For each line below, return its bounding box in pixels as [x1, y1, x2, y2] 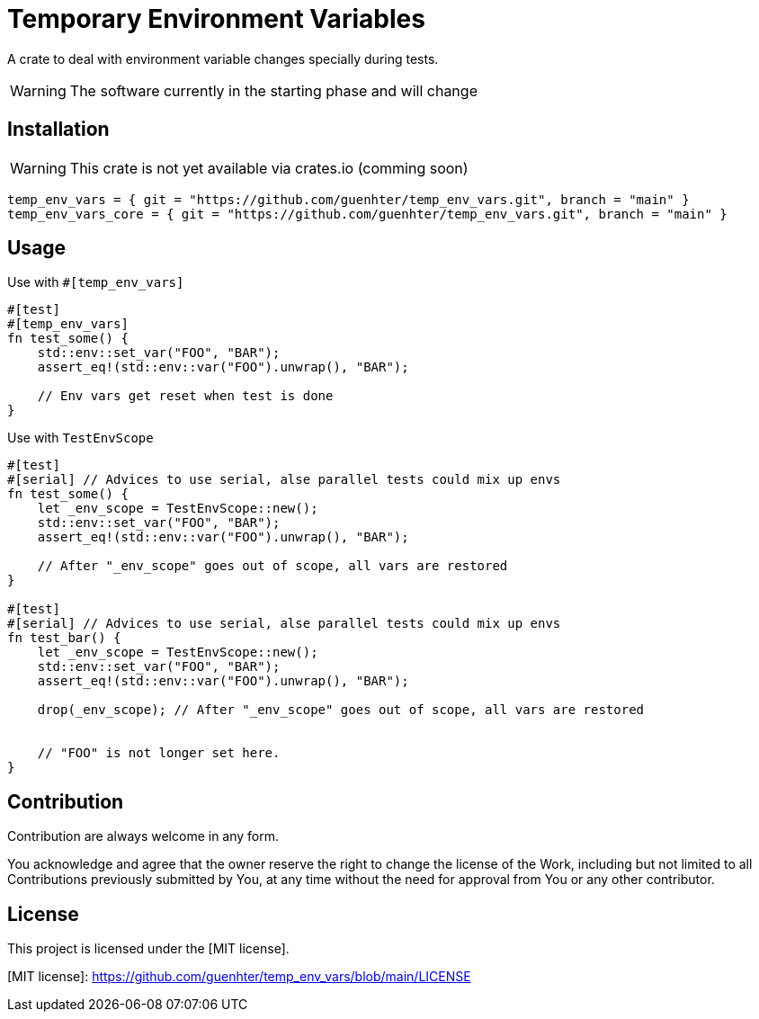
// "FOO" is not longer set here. [37, 746, 281, 761]
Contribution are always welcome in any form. [7, 828, 280, 845]
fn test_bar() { [7, 630, 121, 646]
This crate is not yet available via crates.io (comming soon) [69, 158, 469, 177]
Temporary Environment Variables [7, 4, 425, 34]
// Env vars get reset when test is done [37, 389, 334, 404]
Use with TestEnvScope [7, 430, 154, 446]
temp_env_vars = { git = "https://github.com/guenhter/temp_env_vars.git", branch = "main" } [7, 192, 690, 207]
